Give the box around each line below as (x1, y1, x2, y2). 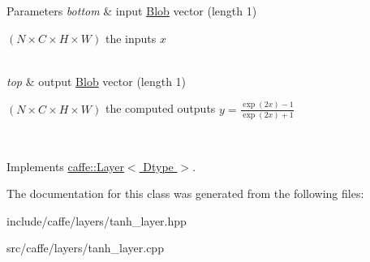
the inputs (105, 29, 157, 46)
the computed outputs (105, 100, 216, 117)
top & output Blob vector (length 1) (6, 72, 187, 89)
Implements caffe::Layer (6, 157, 124, 174)
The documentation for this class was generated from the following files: (6, 185, 364, 202)
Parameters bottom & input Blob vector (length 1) (6, 2, 257, 19)
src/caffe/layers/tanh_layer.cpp (6, 239, 164, 256)
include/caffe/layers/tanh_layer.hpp (6, 212, 187, 229)
